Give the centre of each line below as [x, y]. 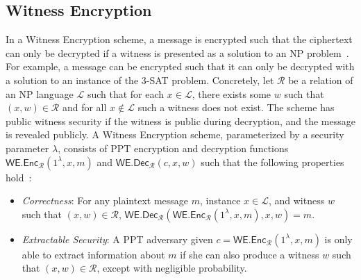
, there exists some [232, 93]
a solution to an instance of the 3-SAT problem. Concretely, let [140, 80]
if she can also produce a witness [250, 254]
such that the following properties [272, 162]
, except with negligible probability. [172, 268]
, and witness [296, 200]
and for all [84, 107]
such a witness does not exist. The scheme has [236, 107]
